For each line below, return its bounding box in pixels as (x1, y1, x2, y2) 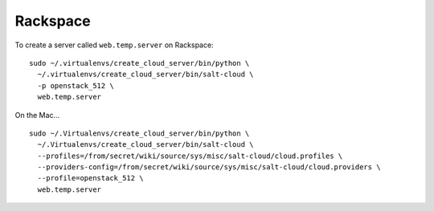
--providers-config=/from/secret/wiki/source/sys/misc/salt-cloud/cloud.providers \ (37, 163, 381, 172)
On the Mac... (14, 110, 60, 120)
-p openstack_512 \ (37, 81, 114, 90)
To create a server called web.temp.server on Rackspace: (14, 40, 214, 50)
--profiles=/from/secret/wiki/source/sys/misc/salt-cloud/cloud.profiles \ (37, 151, 343, 160)
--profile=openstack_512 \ (37, 173, 144, 183)
